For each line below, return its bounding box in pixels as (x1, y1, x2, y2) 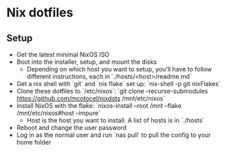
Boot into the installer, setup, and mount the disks (16, 58, 158, 66)
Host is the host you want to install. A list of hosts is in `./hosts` (26, 116, 204, 124)
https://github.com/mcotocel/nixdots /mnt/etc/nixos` (16, 94, 166, 102)
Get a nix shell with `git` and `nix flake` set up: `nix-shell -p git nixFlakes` (16, 80, 221, 87)
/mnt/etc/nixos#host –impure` (16, 109, 101, 117)
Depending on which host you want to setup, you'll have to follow (26, 65, 213, 73)
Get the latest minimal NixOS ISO (16, 50, 110, 58)
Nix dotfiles (6, 5, 74, 21)
